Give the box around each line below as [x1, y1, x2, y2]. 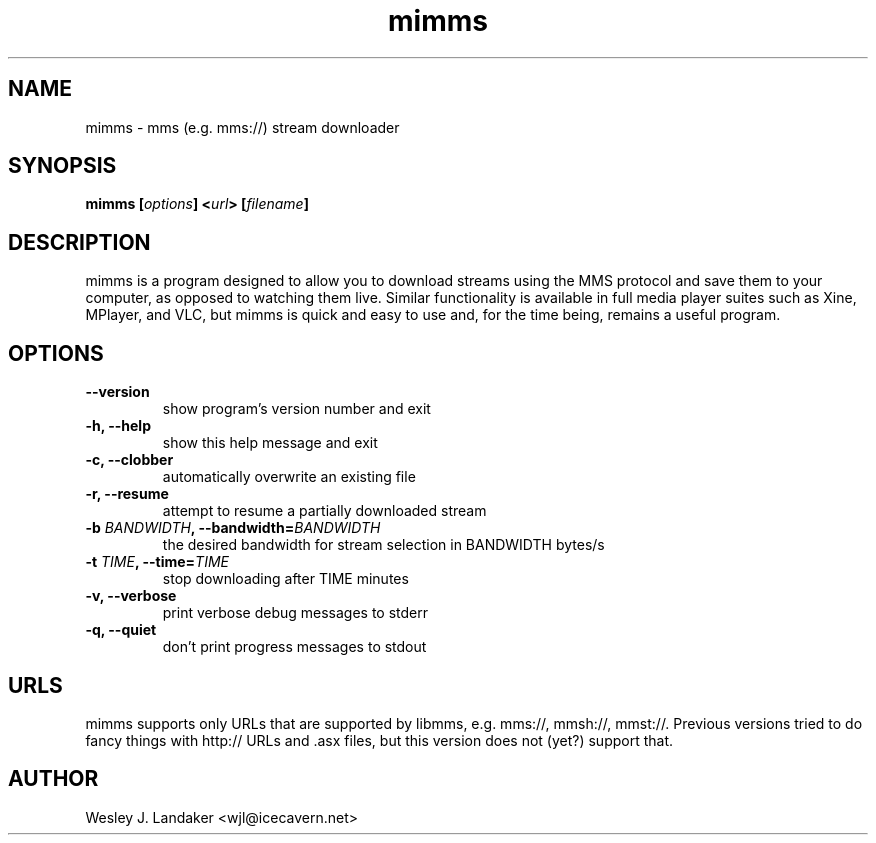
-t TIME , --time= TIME [85, 553, 229, 571]
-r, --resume [85, 485, 169, 503]
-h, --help [85, 417, 151, 435]
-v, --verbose [85, 587, 177, 605]
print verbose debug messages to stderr [162, 604, 429, 622]
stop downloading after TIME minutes [162, 570, 409, 588]
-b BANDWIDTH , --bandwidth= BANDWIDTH [85, 519, 381, 537]
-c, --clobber [85, 451, 174, 469]
